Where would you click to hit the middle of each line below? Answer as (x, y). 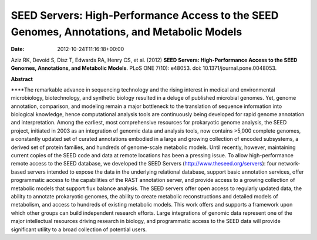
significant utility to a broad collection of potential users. (79, 229)
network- (289, 164)
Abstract (22, 79)
